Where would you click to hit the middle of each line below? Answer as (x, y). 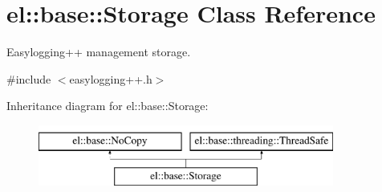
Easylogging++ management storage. (99, 52)
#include (29, 78)
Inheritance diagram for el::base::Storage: (108, 106)
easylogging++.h (111, 78)
